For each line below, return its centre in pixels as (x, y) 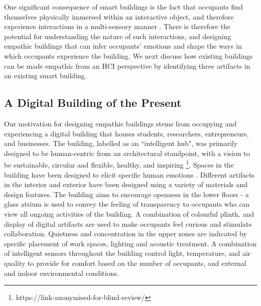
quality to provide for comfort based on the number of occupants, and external (125, 263)
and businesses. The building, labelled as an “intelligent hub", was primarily (121, 143)
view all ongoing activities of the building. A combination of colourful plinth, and (129, 213)
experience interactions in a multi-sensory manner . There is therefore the (117, 26)
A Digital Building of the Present (93, 103)
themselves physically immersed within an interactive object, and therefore (119, 16)
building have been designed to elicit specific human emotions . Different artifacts (129, 174)
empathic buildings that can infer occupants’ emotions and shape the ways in (123, 46)
